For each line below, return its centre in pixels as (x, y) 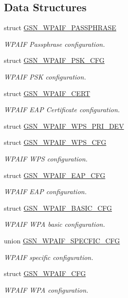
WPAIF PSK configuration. (45, 76)
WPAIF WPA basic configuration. (55, 224)
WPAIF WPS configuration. (46, 158)
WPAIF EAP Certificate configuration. (62, 109)
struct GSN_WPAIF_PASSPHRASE (60, 28)
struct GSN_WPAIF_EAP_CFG (55, 175)
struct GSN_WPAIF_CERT (47, 93)
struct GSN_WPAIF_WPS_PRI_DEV (64, 126)
